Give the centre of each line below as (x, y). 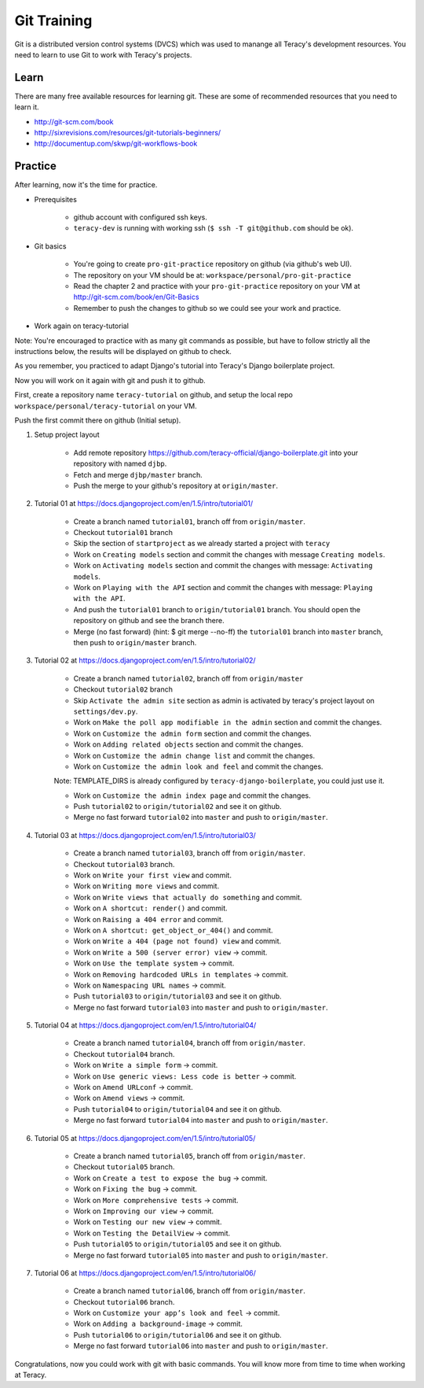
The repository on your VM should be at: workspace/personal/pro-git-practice (212, 275)
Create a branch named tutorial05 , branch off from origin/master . (190, 1156)
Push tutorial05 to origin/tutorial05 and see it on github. (177, 1244)
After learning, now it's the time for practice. (86, 185)
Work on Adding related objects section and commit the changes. (188, 744)
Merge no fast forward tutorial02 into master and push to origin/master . (201, 818)
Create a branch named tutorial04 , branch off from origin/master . (190, 1043)
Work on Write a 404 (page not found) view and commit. (177, 941)
